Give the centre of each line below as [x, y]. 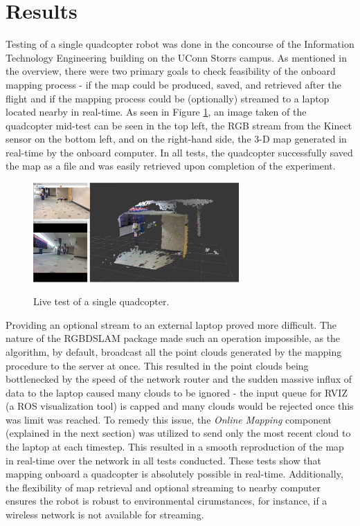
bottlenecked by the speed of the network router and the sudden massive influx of [179, 379]
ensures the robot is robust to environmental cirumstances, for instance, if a [166, 501]
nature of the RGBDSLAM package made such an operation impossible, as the [173, 338]
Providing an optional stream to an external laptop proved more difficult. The [171, 324]
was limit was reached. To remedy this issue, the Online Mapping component [169, 419]
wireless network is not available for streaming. [105, 515]
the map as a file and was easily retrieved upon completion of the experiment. [171, 166]
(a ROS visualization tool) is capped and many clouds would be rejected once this [180, 406]
